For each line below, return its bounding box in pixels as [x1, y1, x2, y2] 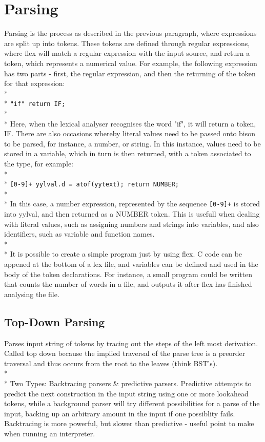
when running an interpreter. [4, 428, 95, 438]
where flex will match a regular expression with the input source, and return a [4, 48, 250, 58]
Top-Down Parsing [4, 313, 105, 329]
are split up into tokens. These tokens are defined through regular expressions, [4, 37, 250, 48]
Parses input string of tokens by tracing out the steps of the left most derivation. [4, 338, 258, 348]
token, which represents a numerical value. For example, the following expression [4, 57, 257, 68]
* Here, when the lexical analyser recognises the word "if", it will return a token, [4, 118, 256, 129]
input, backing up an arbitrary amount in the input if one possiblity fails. [4, 408, 235, 418]
